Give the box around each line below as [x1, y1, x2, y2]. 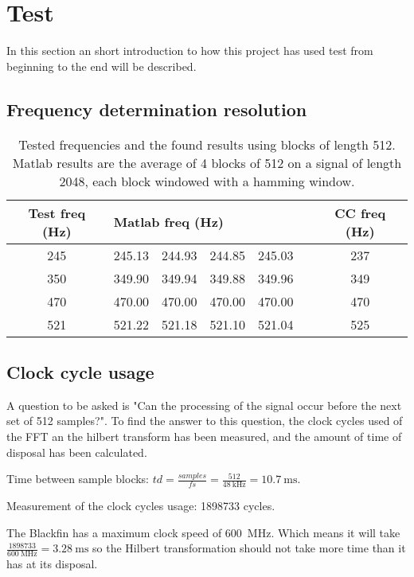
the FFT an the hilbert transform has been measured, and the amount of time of [6, 427, 402, 444]
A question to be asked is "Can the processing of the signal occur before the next [6, 396, 402, 413]
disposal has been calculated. [6, 443, 147, 460]
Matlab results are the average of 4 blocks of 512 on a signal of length [12, 153, 402, 172]
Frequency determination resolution [6, 96, 307, 121]
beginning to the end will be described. [6, 57, 197, 74]
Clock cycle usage [6, 359, 154, 384]
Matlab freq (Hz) [113, 212, 224, 232]
